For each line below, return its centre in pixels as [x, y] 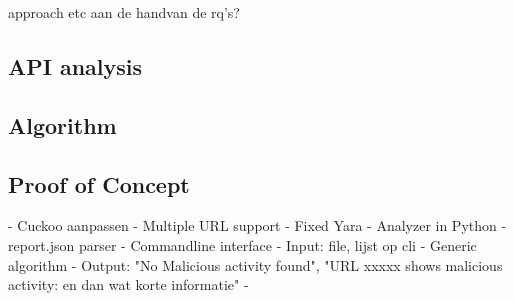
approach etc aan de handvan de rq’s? [124, 12]
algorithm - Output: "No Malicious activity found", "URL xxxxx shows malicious [255, 264]
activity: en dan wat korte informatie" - [128, 284]
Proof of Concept [99, 183]
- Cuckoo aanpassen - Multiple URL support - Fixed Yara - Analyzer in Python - [257, 225]
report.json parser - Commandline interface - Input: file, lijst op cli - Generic [242, 244]
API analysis [75, 65]
